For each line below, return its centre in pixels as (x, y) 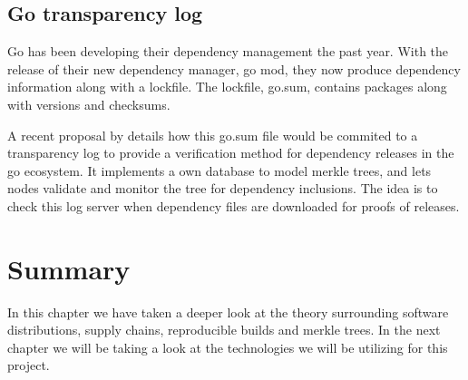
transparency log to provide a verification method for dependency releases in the (231, 153)
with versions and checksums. (89, 104)
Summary (69, 268)
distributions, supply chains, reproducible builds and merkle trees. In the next (224, 330)
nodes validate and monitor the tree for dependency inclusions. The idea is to (223, 188)
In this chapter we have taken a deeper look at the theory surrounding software (228, 312)
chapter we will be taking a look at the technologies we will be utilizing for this (228, 347)
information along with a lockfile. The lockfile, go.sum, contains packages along (227, 87)
